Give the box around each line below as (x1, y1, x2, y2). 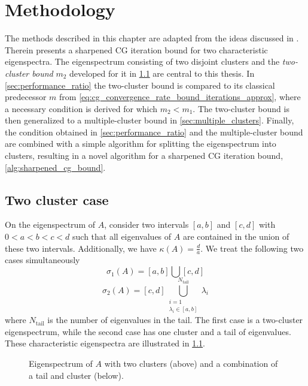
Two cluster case (5, 190, 109, 209)
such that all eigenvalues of (72, 230, 172, 243)
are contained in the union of (182, 230, 289, 243)
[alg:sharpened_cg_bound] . (5, 161, 106, 173)
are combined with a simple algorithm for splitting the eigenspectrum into (5, 137, 276, 150)
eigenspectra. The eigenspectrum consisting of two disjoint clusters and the (5, 55, 280, 68)
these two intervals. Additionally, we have (5, 242, 157, 254)
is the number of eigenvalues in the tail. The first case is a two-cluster (47, 313, 303, 326)
